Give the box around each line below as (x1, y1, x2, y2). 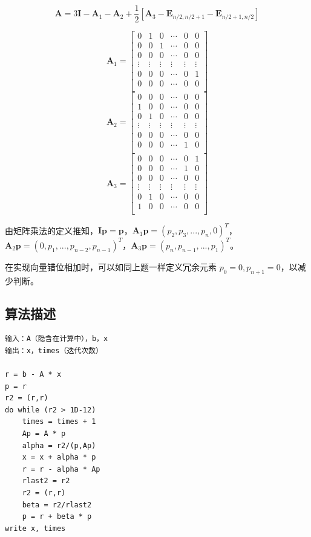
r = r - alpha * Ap (22, 464, 100, 474)
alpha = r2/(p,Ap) (22, 441, 96, 450)
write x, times (5, 524, 66, 533)
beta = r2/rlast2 (22, 500, 92, 509)
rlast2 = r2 (22, 477, 70, 486)
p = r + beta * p (22, 512, 92, 521)
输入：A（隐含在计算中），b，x (5, 334, 108, 343)
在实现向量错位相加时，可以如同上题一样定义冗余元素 (5, 260, 217, 273)
